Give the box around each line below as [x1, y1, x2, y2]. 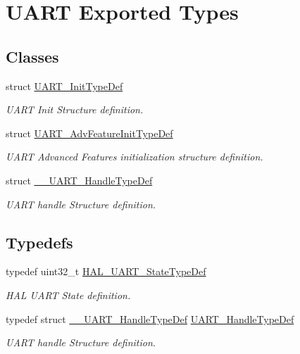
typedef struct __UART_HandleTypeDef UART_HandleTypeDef [6, 311, 294, 326]
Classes [6, 45, 59, 67]
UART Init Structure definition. [6, 102, 144, 117]
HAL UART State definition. [6, 287, 131, 302]
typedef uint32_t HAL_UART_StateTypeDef [6, 264, 206, 279]
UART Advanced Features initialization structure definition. [6, 149, 263, 164]
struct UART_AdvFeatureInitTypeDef [6, 125, 173, 140]
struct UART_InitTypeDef [6, 78, 123, 93]
